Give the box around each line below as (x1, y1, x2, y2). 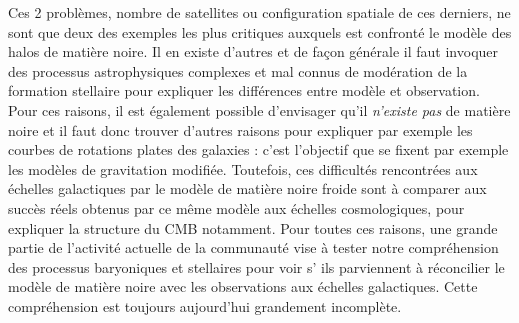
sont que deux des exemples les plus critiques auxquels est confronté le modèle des (8, 21, 512, 42)
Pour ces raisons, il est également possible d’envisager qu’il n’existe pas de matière (8, 99, 511, 120)
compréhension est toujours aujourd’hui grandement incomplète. (8, 295, 402, 316)
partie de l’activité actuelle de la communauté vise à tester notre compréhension (8, 237, 499, 258)
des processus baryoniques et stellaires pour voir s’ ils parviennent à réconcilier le (8, 256, 505, 277)
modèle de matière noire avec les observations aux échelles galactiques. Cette (8, 276, 478, 297)
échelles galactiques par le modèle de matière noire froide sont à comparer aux (8, 178, 487, 199)
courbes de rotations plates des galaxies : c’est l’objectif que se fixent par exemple (8, 139, 509, 160)
